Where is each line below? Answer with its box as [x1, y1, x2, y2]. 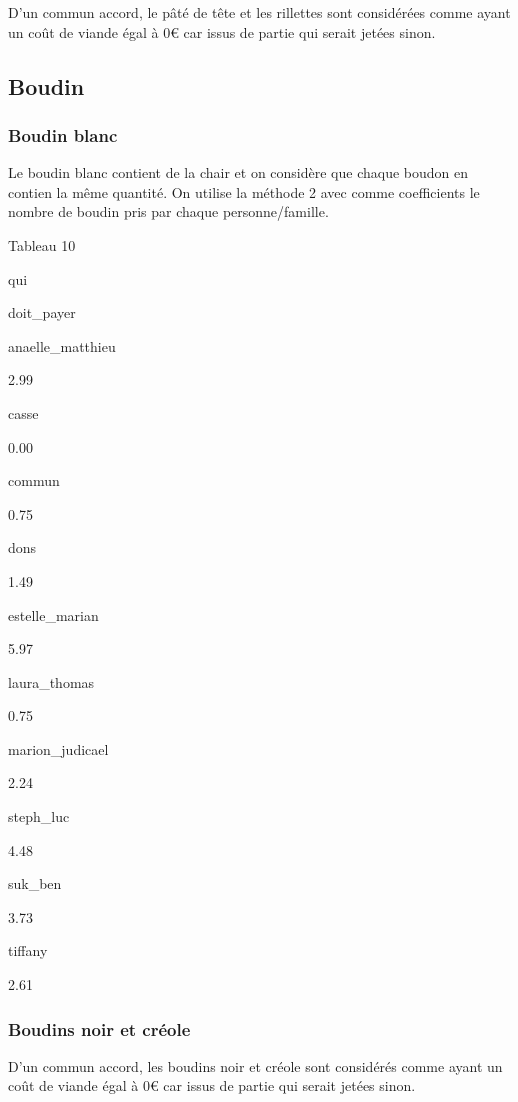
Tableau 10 [8, 234, 76, 255]
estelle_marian [8, 604, 99, 625]
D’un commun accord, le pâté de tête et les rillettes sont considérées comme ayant [8, 2, 511, 22]
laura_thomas [8, 671, 95, 692]
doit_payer [8, 302, 76, 323]
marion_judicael [8, 738, 109, 759]
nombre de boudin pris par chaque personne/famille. [8, 201, 329, 222]
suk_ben [8, 873, 62, 894]
